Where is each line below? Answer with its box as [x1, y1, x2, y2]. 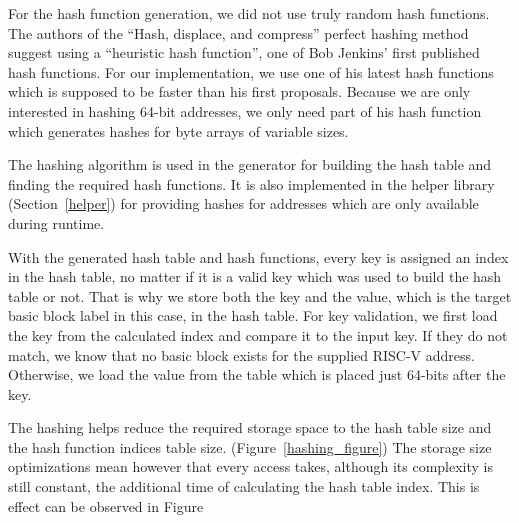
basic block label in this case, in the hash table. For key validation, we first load [8, 305, 498, 326]
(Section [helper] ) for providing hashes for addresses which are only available [8, 193, 479, 214]
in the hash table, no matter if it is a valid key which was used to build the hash [8, 266, 502, 287]
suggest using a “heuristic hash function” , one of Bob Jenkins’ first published [8, 42, 480, 63]
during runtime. [8, 212, 105, 233]
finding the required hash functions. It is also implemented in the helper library [8, 173, 495, 194]
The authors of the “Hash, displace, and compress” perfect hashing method [8, 22, 469, 43]
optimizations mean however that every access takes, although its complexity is [8, 456, 494, 477]
